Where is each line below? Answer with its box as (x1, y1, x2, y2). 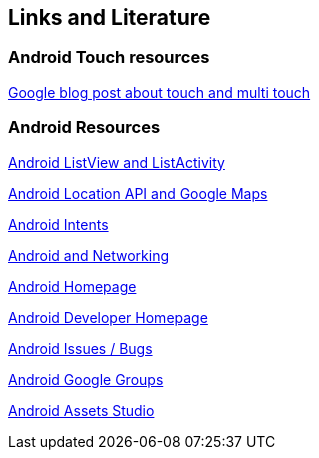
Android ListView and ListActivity (8, 153, 225, 171)
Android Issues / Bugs (8, 339, 153, 357)
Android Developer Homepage (8, 308, 208, 326)
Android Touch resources (8, 47, 210, 68)
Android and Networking (8, 246, 169, 264)
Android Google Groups (8, 370, 164, 388)
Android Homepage (8, 277, 137, 295)
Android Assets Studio (8, 401, 155, 419)
